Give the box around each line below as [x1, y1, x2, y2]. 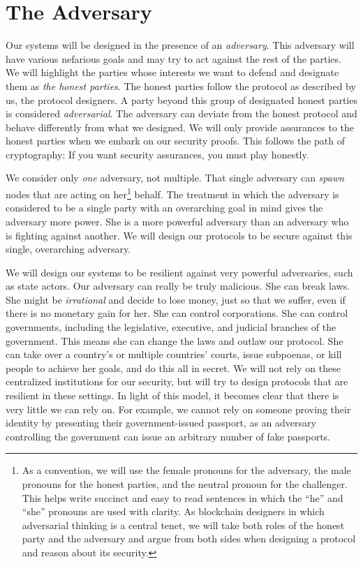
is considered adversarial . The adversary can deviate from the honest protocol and [6, 106, 357, 121]
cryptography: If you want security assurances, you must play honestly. [6, 147, 309, 161]
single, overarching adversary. [6, 242, 131, 256]
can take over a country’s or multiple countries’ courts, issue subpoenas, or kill [6, 347, 342, 362]
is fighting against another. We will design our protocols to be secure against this [6, 228, 353, 242]
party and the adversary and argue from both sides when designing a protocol [22, 531, 356, 546]
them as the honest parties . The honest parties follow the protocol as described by [6, 78, 356, 93]
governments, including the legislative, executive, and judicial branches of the [6, 320, 336, 334]
